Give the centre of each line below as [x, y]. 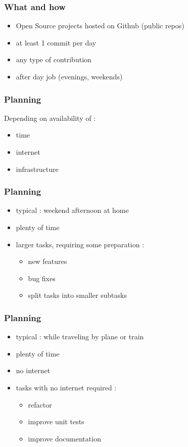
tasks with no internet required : [66, 387]
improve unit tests [56, 421]
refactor [40, 404]
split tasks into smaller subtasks [77, 295]
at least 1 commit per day [56, 42]
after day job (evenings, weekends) [69, 76]
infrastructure [37, 169]
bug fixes [42, 278]
